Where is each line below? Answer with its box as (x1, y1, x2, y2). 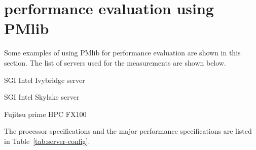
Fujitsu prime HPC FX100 (4, 108, 87, 119)
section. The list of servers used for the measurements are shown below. (4, 57, 226, 68)
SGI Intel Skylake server (4, 92, 80, 102)
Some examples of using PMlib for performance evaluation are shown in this (4, 47, 241, 58)
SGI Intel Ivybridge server (4, 74, 85, 85)
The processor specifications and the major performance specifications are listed (4, 126, 252, 136)
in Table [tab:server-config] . (4, 135, 90, 146)
